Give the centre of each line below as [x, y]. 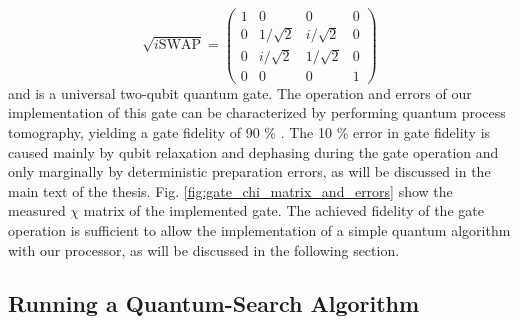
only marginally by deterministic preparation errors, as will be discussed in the [249, 171]
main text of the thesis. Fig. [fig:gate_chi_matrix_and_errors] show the [230, 190]
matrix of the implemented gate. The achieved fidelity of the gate [283, 210]
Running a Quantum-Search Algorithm [214, 303]
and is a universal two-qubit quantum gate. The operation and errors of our [240, 92]
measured [37, 210]
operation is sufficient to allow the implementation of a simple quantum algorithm [259, 229]
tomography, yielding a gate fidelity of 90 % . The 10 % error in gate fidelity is [249, 131]
